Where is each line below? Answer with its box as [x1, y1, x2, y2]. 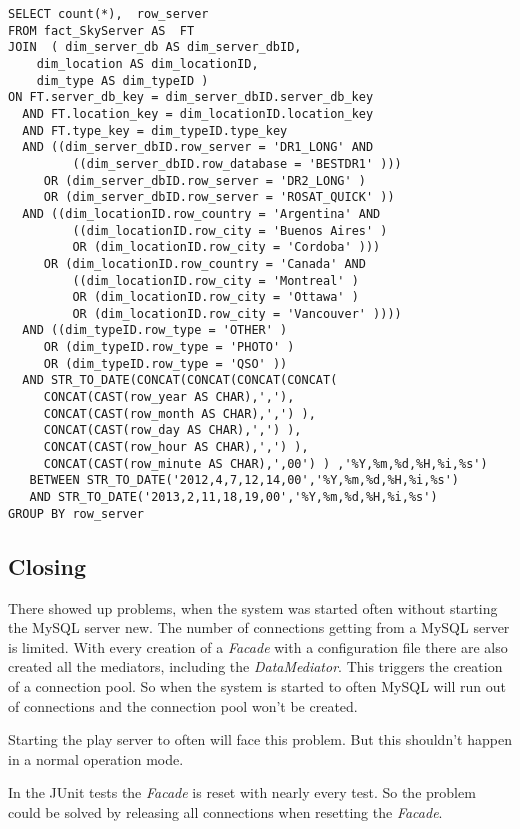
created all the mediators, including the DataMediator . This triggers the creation [8, 656, 503, 677]
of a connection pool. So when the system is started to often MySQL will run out [8, 675, 506, 696]
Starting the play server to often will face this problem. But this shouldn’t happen [8, 729, 512, 750]
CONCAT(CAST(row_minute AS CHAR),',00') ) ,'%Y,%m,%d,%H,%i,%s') [43, 456, 488, 471]
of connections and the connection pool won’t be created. [8, 695, 358, 716]
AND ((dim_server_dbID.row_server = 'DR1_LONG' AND [22, 140, 374, 155]
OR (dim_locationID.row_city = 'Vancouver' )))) [72, 306, 402, 321]
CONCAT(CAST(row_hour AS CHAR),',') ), [43, 440, 309, 455]
